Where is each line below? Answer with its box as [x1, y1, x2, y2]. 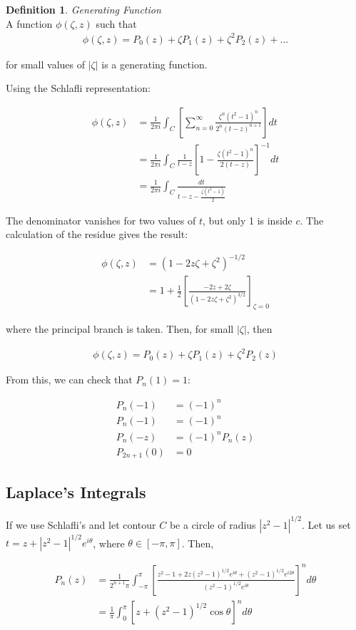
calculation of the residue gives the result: [6, 227, 188, 242]
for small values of [6, 56, 86, 71]
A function [6, 16, 53, 31]
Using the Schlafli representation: [6, 81, 151, 95]
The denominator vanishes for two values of [6, 212, 196, 227]
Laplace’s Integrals [6, 481, 146, 503]
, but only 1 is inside [203, 212, 293, 227]
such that [96, 16, 137, 31]
